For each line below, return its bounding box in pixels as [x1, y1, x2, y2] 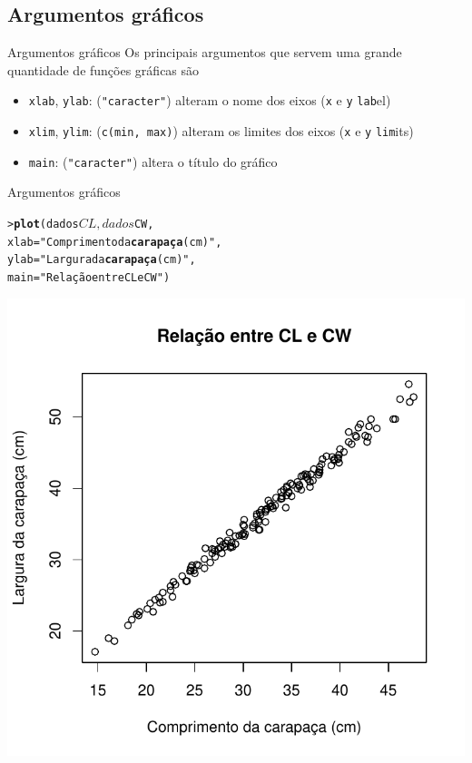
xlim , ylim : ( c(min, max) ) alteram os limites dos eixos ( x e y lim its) [28, 122, 414, 141]
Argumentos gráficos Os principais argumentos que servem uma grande [7, 43, 402, 62]
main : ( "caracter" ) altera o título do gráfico [28, 152, 278, 171]
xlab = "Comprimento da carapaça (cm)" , [7, 235, 222, 249]
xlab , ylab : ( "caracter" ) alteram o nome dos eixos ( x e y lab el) [28, 91, 391, 110]
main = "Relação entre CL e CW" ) [7, 270, 171, 284]
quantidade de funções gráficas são [7, 60, 200, 79]
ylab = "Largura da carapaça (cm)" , [7, 253, 196, 267]
